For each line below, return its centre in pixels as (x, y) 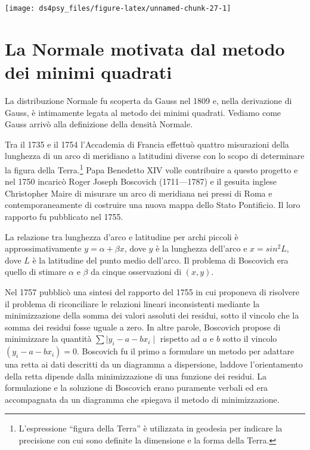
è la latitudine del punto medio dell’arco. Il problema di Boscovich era (160, 260)
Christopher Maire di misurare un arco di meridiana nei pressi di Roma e (139, 193)
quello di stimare (35, 272)
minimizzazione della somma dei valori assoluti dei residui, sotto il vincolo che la (152, 315)
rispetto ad (180, 339)
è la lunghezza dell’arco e (201, 248)
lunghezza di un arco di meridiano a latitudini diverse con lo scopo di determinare (155, 156)
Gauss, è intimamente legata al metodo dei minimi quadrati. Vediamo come (143, 112)
